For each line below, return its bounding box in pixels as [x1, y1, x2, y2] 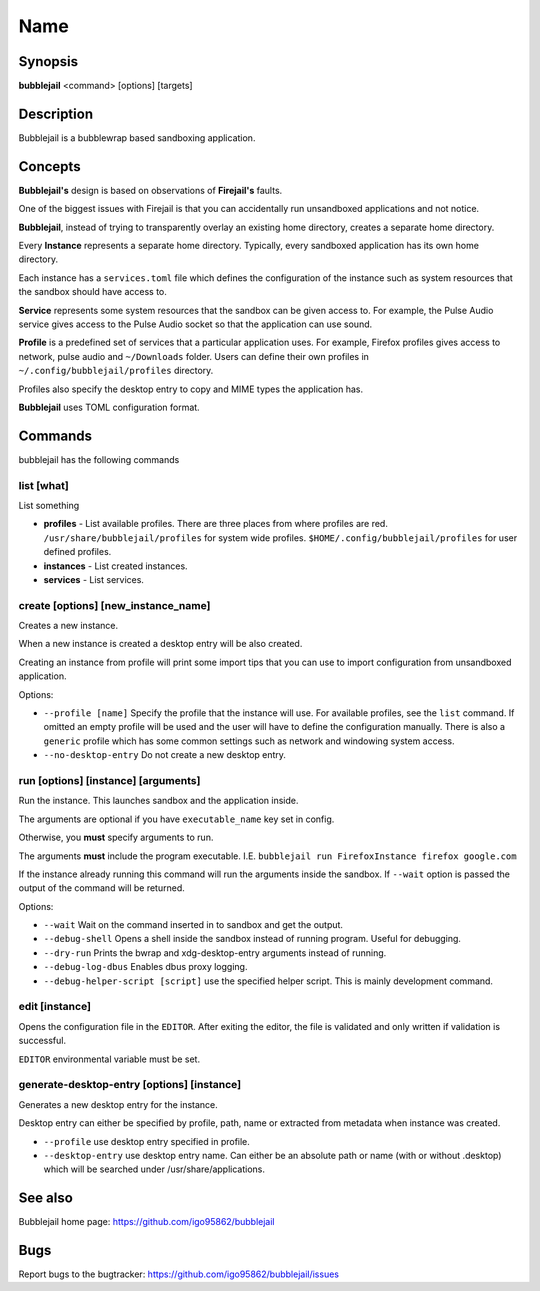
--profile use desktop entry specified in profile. [43, 1135, 250, 1147]
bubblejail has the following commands [18, 453, 180, 465]
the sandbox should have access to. [18, 286, 167, 298]
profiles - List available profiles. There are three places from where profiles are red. [43, 518, 389, 530]
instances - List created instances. [43, 560, 189, 572]
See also [18, 1190, 74, 1207]
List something [18, 500, 80, 511]
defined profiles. [43, 546, 112, 558]
